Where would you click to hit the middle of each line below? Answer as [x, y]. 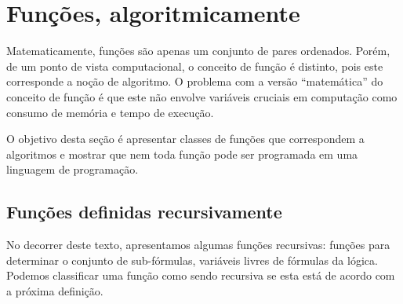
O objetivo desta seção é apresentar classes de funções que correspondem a [185, 139]
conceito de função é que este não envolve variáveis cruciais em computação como [202, 96]
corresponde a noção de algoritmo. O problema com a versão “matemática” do [195, 81]
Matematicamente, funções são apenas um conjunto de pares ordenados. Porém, [198, 51]
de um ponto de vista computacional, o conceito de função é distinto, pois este [195, 66]
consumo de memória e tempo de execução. [110, 112]
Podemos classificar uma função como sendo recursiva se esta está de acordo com [201, 275]
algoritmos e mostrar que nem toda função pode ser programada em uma [182, 154]
